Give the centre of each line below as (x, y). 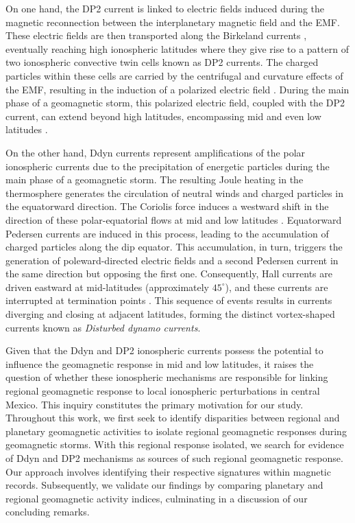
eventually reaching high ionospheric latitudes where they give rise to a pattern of (177, 48)
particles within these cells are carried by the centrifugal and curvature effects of (174, 75)
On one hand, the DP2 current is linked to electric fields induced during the (165, 8)
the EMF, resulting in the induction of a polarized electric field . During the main (177, 89)
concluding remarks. (48, 512)
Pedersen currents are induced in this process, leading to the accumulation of (167, 233)
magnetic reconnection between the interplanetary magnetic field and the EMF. (173, 22)
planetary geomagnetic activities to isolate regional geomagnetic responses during (176, 431)
